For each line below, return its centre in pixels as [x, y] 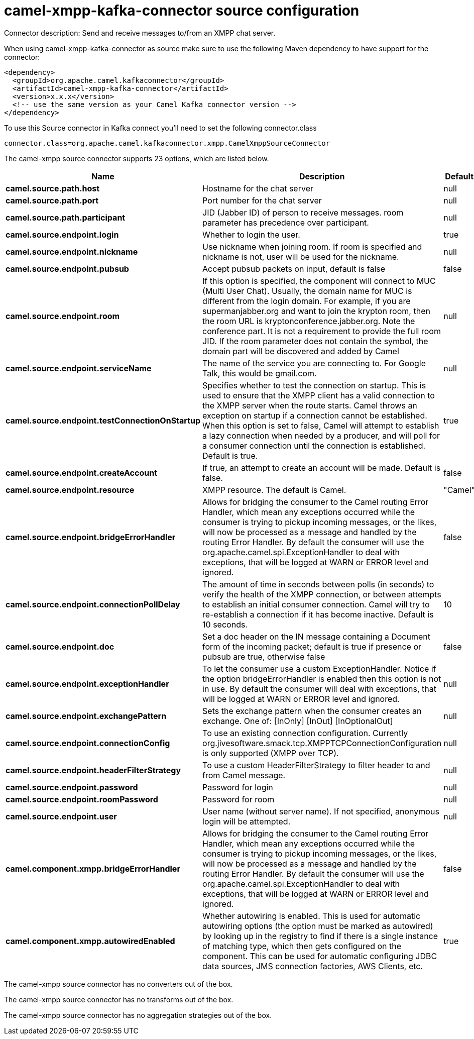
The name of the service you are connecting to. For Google [314, 363]
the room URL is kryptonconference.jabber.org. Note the [309, 321]
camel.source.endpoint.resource [70, 490]
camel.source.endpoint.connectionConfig [88, 743]
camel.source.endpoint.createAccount [82, 473]
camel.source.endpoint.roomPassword [82, 799]
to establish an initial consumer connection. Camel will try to [316, 604]
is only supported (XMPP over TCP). [271, 753]
